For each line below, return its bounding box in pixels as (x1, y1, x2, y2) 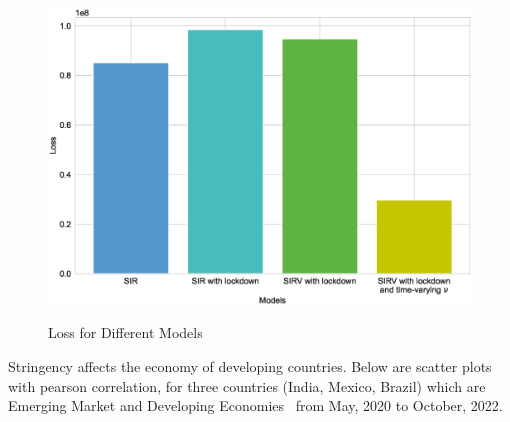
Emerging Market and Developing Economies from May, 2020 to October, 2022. (8, 395, 503, 416)
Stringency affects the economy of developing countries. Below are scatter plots (8, 356, 492, 377)
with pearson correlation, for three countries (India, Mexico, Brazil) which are (8, 375, 486, 396)
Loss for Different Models (48, 322, 203, 343)
